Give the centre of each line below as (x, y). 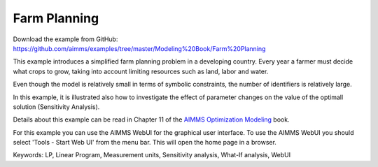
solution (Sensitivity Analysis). (56, 107)
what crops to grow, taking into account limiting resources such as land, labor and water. (141, 71)
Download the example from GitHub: (65, 39)
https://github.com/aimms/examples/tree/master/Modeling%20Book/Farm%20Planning (139, 48)
